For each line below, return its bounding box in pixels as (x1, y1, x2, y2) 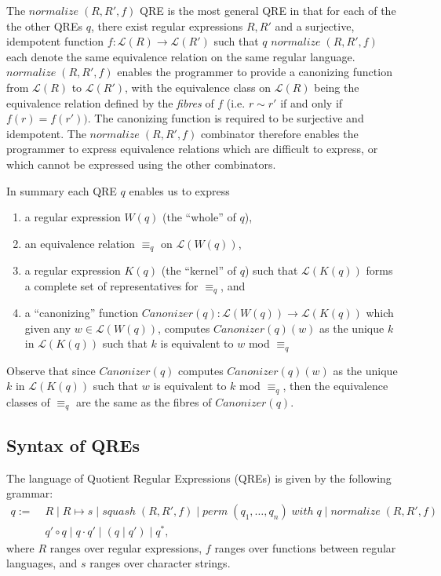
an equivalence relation (24, 235, 135, 251)
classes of (6, 393, 50, 410)
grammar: (6, 485, 53, 501)
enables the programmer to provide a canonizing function (117, 64, 392, 80)
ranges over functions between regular (214, 539, 396, 556)
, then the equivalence (282, 377, 388, 394)
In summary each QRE (6, 182, 117, 199)
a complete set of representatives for (24, 277, 199, 293)
